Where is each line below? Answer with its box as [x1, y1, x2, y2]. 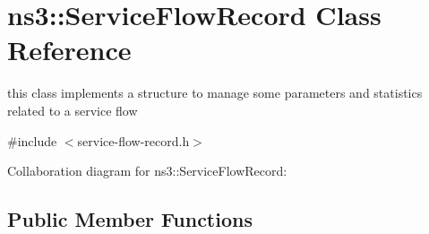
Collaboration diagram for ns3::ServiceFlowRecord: [7, 161, 287, 180]
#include [7, 131, 57, 150]
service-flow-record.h [77, 131, 190, 150]
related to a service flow [7, 100, 138, 119]
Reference [7, 31, 132, 68]
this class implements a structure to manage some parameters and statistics [7, 83, 423, 102]
